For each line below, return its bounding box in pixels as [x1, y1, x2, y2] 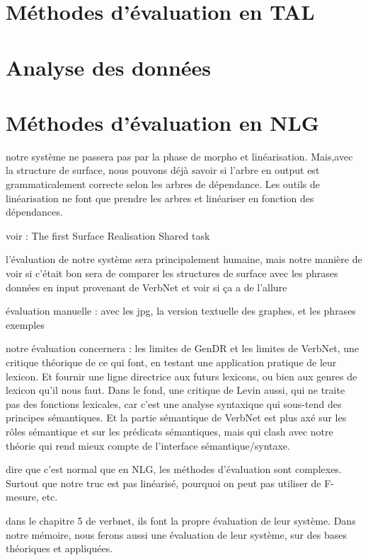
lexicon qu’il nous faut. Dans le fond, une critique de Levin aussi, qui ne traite [6, 383, 345, 397]
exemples [6, 317, 45, 332]
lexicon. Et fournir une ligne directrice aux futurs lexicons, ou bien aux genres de [6, 368, 357, 383]
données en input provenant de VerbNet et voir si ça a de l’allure [6, 279, 287, 294]
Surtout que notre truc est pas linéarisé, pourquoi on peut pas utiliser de [6, 475, 321, 490]
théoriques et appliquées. [6, 541, 113, 556]
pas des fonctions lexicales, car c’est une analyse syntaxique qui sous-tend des [6, 396, 342, 411]
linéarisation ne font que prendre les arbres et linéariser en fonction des [6, 190, 314, 205]
